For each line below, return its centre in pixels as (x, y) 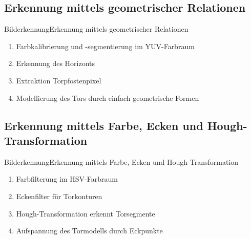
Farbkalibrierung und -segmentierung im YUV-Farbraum (105, 46)
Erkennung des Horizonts (56, 63)
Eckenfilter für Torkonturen (59, 196)
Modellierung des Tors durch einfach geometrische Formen (108, 97)
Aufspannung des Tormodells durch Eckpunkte (89, 231)
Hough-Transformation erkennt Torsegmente (86, 213)
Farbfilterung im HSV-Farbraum (67, 179)
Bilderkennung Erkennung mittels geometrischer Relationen (96, 29)
